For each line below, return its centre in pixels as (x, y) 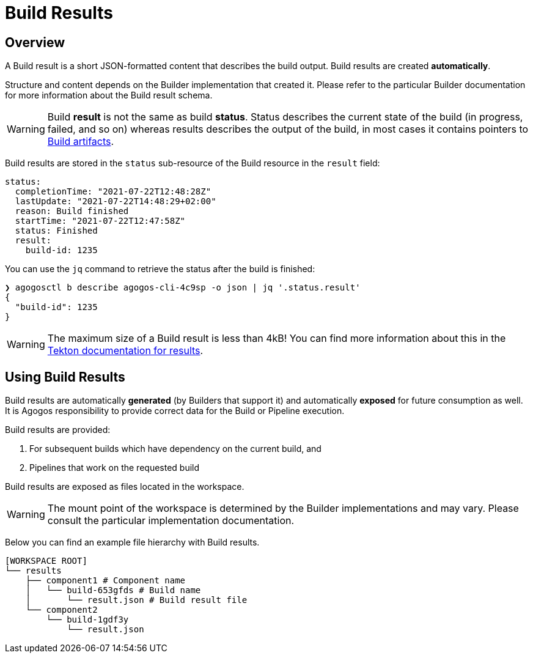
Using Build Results (65, 377)
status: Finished (56, 231)
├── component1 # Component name (105, 581)
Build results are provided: (58, 430)
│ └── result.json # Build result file (136, 600)
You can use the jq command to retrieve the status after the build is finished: (160, 269)
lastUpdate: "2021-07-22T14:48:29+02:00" (116, 201)
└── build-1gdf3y (87, 620)
